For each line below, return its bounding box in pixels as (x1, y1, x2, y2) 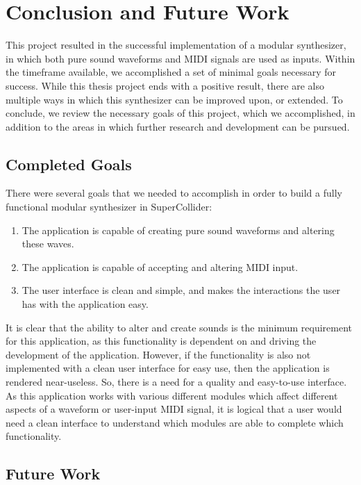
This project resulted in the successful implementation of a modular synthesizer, (6, 38, 346, 52)
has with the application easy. (22, 297, 149, 311)
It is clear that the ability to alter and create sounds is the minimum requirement (6, 320, 353, 334)
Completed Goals (6, 153, 132, 174)
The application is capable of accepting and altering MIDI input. (22, 259, 299, 274)
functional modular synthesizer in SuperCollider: (6, 199, 212, 214)
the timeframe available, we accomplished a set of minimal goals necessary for (6, 65, 337, 79)
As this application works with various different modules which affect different (6, 388, 338, 402)
